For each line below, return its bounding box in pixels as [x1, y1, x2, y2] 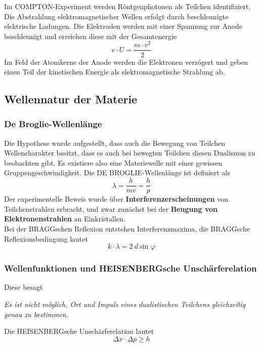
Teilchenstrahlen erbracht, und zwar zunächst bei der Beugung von [4, 203, 217, 214]
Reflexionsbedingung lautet [4, 233, 88, 244]
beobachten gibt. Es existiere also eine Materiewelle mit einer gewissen [4, 157, 223, 168]
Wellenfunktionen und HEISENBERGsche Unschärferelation [4, 262, 257, 275]
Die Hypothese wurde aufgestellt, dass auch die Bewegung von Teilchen [4, 137, 226, 148]
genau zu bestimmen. [4, 309, 69, 319]
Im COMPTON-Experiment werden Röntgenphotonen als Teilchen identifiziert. [4, 1, 251, 11]
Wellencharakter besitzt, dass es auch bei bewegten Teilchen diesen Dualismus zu [4, 147, 255, 158]
